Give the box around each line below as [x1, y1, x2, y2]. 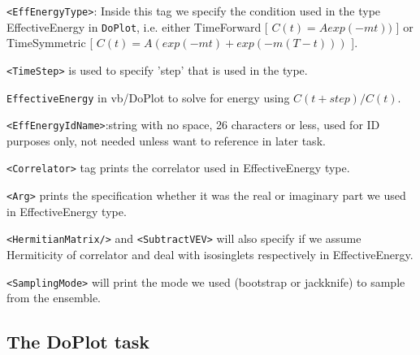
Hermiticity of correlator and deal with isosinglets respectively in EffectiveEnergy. [6, 246, 414, 263]
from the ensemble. [6, 289, 101, 306]
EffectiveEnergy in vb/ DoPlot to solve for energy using [6, 89, 290, 106]
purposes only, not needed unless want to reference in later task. [6, 132, 326, 149]
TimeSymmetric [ [6, 34, 93, 51]
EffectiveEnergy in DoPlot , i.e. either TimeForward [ [6, 18, 268, 35]
